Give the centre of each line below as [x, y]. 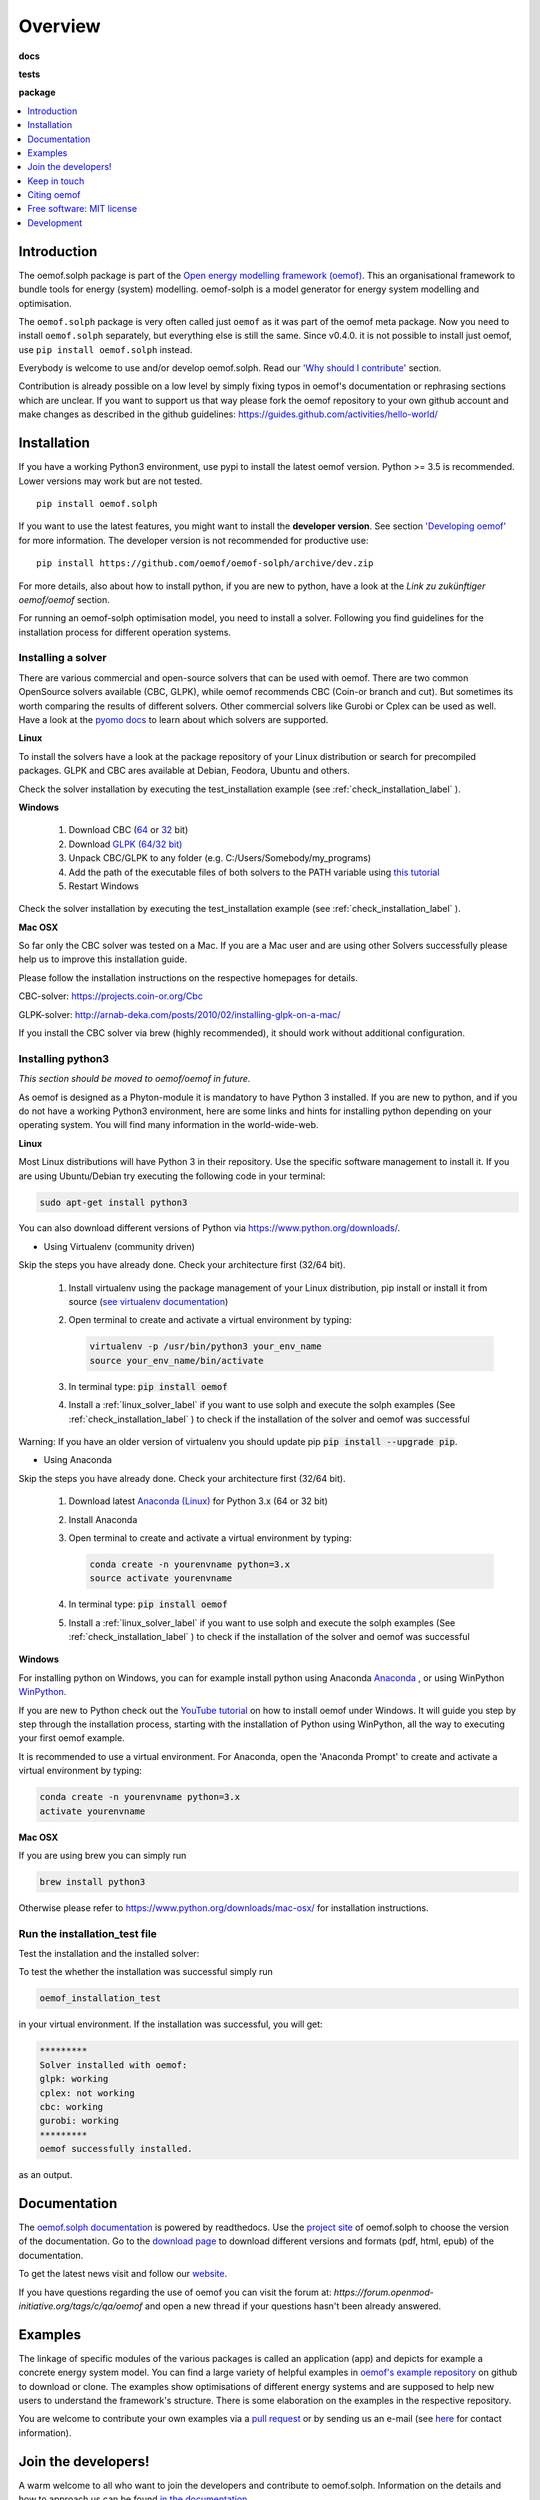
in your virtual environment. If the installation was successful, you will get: [171, 2024]
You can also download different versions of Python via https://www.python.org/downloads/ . [209, 1228]
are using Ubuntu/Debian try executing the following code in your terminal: [172, 1176]
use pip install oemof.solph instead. [105, 349]
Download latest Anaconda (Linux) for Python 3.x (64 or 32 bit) [198, 1501]
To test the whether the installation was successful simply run [146, 1972]
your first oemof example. [71, 1738]
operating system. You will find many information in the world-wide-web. [168, 1125]
